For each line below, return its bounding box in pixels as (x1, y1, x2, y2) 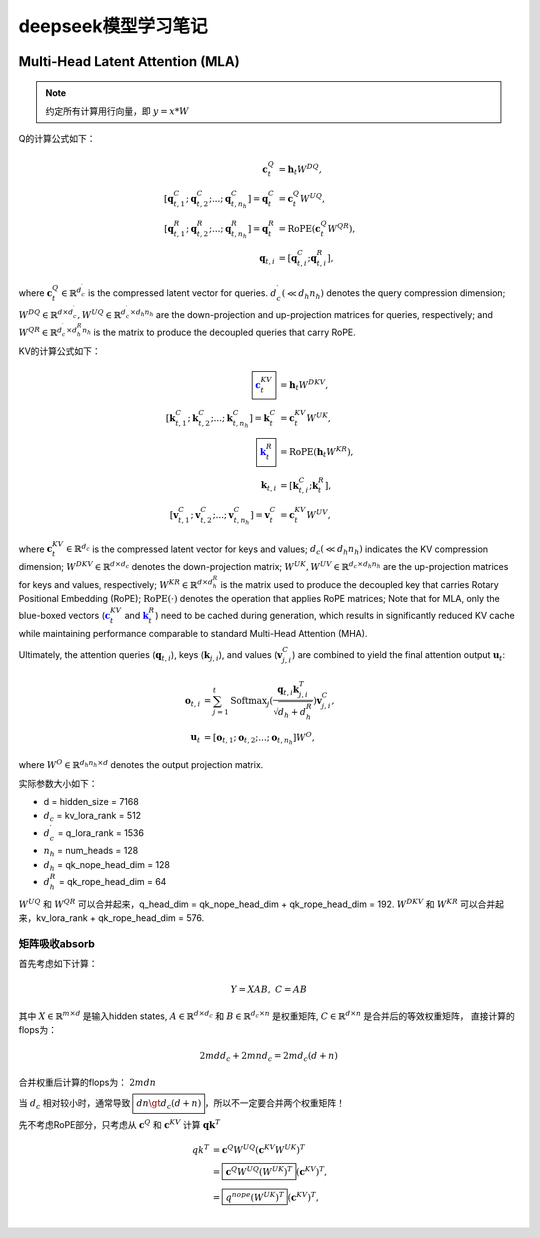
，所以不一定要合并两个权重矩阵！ (204, 1097, 345, 1109)
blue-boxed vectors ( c (18, 610, 111, 622)
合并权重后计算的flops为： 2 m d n (18, 1076, 157, 1088)
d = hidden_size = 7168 (43, 795, 139, 807)
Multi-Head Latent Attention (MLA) (18, 53, 240, 70)
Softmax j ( (230, 695, 274, 709)
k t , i (260, 480, 277, 494)
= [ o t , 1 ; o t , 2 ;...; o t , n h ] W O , (203, 730, 315, 747)
